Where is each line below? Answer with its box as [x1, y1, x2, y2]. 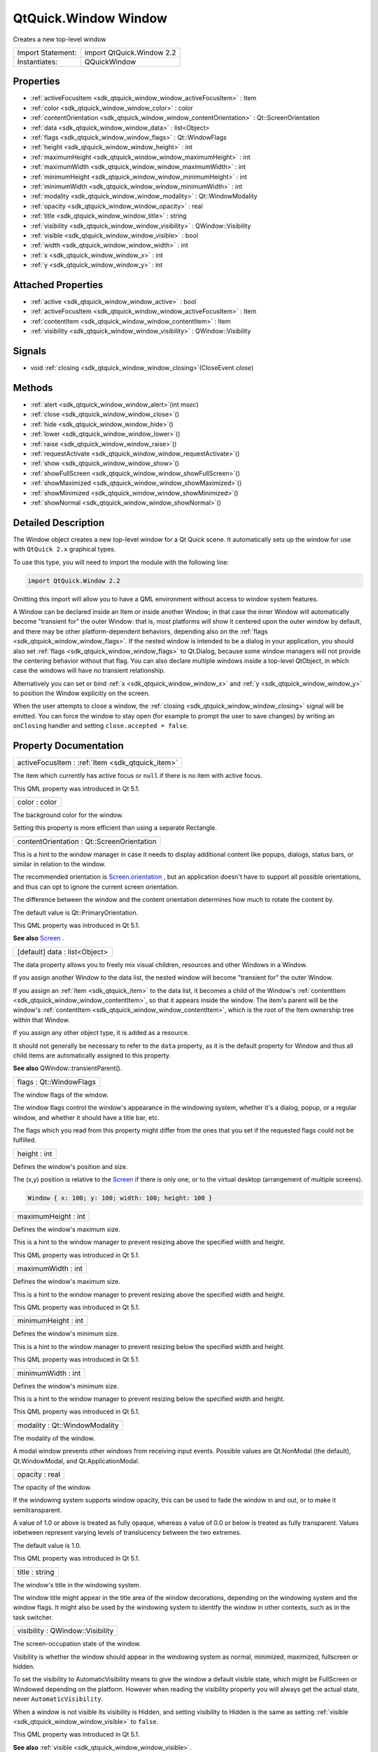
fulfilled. [13, 1136, 36, 1144]
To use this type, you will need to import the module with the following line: [13, 558, 229, 566]
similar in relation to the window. [13, 860, 106, 868]
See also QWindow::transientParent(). [13, 1064, 122, 1072]
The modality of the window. [13, 1434, 95, 1442]
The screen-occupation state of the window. [13, 1640, 141, 1648]
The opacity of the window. [13, 1483, 92, 1491]
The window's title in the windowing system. [13, 1580, 141, 1589]
